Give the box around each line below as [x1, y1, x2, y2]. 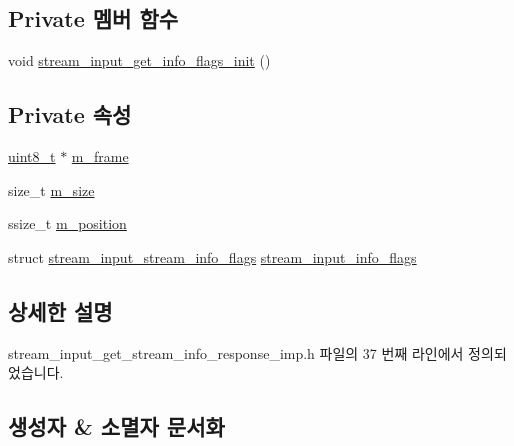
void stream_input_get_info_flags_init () [8, 50, 271, 71]
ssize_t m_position [8, 213, 127, 234]
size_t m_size [8, 179, 95, 200]
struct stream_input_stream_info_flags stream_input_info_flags [8, 246, 417, 267]
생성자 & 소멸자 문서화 [8, 411, 225, 442]
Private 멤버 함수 [8, 3, 179, 34]
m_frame [71, 146, 129, 166]
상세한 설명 [8, 295, 113, 326]
